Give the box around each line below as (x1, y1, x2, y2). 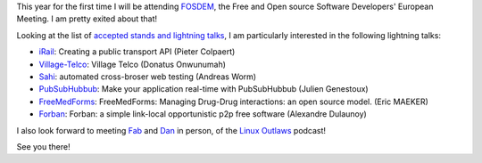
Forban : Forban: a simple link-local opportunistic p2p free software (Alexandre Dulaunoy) (38, 109, 368, 119)
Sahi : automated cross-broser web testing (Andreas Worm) (38, 71, 257, 82)
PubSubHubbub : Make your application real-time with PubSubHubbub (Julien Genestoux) (38, 84, 370, 94)
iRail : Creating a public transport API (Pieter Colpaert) (38, 46, 236, 57)
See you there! (16, 141, 71, 151)
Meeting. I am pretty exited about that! (16, 13, 158, 24)
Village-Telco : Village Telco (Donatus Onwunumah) (38, 59, 227, 69)
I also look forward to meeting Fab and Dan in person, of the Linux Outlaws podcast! (16, 125, 326, 135)
